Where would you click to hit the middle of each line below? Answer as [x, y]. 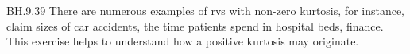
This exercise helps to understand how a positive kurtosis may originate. [183, 41]
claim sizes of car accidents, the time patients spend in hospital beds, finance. [195, 25]
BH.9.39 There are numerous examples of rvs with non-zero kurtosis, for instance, [206, 10]
